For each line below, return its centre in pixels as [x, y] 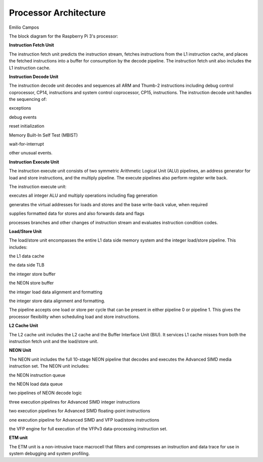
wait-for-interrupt [27, 144]
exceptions [20, 108]
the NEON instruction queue [37, 375]
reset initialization [27, 126]
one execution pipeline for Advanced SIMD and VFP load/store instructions [84, 420]
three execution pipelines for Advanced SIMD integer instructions [75, 402]
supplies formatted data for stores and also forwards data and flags [77, 213]
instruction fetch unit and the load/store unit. [54, 341]
